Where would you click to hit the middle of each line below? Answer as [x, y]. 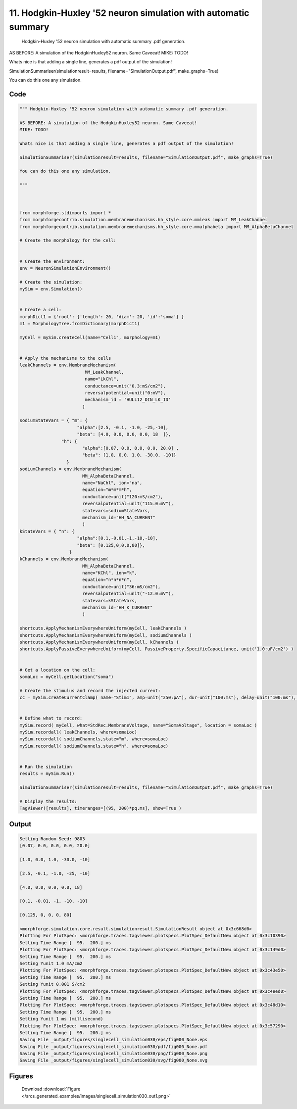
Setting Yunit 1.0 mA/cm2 [51, 963]
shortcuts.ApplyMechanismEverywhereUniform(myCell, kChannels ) [99, 642]
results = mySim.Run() [47, 774]
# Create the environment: [52, 261]
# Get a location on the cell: [58, 670]
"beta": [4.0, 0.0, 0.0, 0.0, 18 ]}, [124, 434]
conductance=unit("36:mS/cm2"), [121, 587]
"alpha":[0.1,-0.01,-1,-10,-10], [118, 538]
